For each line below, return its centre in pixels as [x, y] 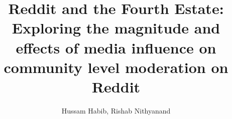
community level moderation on [116, 67]
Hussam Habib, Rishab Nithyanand [116, 110]
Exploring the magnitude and [116, 28]
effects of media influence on [116, 47]
